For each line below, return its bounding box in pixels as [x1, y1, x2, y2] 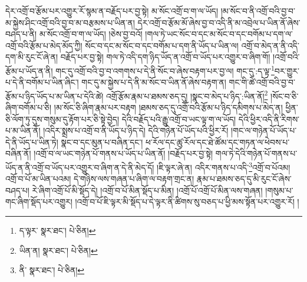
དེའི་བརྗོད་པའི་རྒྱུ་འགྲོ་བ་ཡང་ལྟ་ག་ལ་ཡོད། [121, 112, 236, 125]
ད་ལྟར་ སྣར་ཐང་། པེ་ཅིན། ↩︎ [19, 224, 96, 237]
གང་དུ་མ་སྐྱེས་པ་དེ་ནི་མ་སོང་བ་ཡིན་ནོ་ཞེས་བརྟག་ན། [81, 76, 226, 88]
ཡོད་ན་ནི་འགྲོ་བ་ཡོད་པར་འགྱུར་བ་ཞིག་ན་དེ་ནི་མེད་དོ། [5, 161, 154, 173]
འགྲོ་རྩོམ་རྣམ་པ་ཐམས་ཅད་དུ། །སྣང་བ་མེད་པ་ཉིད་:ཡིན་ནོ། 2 [105, 88, 268, 102]
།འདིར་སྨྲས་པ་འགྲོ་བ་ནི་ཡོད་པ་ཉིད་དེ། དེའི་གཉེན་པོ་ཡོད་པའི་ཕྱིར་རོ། [43, 124, 229, 137]
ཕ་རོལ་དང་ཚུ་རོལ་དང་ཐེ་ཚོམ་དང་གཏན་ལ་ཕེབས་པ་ [146, 135, 290, 148]
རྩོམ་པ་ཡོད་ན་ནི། [5, 64, 53, 77]
